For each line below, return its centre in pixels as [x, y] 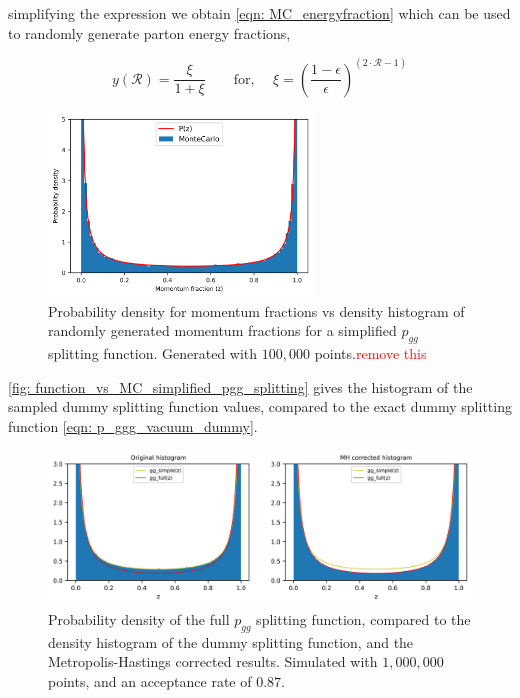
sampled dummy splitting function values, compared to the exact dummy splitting [260, 406]
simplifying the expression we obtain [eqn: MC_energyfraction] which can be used [259, 13]
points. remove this [370, 353]
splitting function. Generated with [153, 353]
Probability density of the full [139, 618]
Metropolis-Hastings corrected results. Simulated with [213, 661]
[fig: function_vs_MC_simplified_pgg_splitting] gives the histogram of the [240, 386]
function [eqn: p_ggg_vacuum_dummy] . [133, 425]
